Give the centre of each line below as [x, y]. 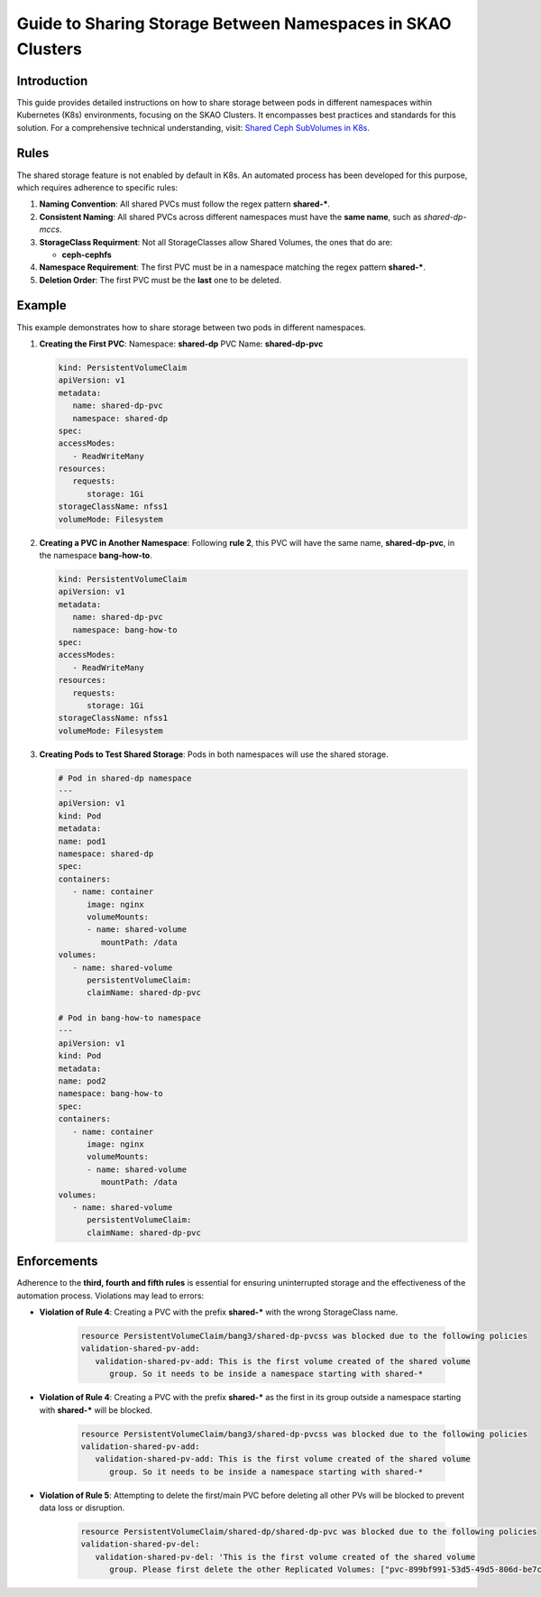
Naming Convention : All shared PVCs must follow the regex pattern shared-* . [185, 204]
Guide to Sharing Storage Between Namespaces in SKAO [234, 23]
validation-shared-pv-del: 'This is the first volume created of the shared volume [285, 1557]
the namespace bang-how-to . [96, 556]
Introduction [52, 81]
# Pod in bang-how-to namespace [130, 1018]
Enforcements [57, 1262]
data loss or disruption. [82, 1508]
